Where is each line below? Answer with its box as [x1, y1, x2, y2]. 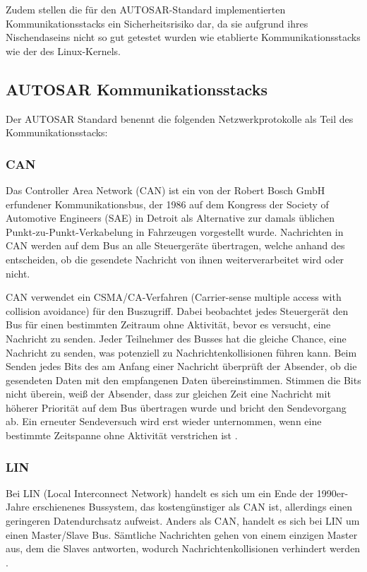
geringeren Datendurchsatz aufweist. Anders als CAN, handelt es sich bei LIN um [6, 513, 360, 528]
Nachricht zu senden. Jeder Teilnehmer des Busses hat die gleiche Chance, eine [6, 330, 347, 345]
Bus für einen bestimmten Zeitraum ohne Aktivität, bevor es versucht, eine [6, 317, 331, 332]
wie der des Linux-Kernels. [6, 43, 121, 58]
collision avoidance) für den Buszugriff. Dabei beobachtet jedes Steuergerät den [6, 303, 349, 318]
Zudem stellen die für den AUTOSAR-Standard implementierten [6, 2, 286, 16]
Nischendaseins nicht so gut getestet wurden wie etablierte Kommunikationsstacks [6, 30, 361, 44]
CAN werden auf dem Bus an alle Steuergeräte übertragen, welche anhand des [6, 238, 345, 253]
